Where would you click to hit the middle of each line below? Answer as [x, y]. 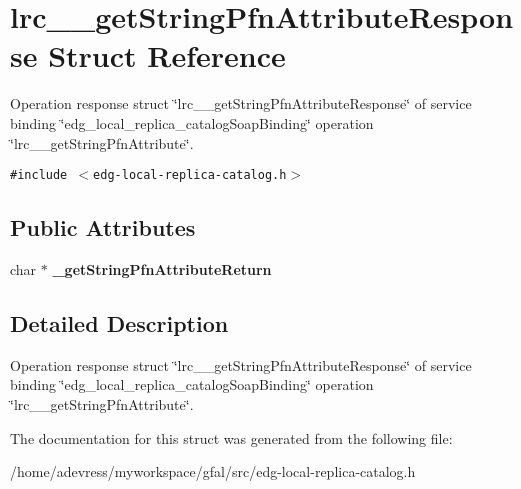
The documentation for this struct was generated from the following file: [231, 437]
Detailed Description [119, 322]
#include [39, 175]
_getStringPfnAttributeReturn [162, 268]
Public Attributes [103, 227]
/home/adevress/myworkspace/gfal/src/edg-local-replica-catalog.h [213, 471]
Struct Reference [167, 55]
